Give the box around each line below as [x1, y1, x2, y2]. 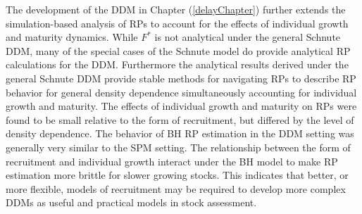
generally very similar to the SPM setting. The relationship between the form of [6, 139, 351, 154]
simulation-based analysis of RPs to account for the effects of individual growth [6, 15, 349, 30]
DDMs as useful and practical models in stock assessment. [6, 195, 257, 210]
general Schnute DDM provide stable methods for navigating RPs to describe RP [6, 70, 356, 85]
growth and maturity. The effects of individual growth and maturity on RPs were [6, 99, 357, 113]
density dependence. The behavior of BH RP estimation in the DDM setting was [6, 126, 354, 141]
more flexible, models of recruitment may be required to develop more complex [6, 181, 346, 196]
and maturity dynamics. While [6, 30, 138, 44]
